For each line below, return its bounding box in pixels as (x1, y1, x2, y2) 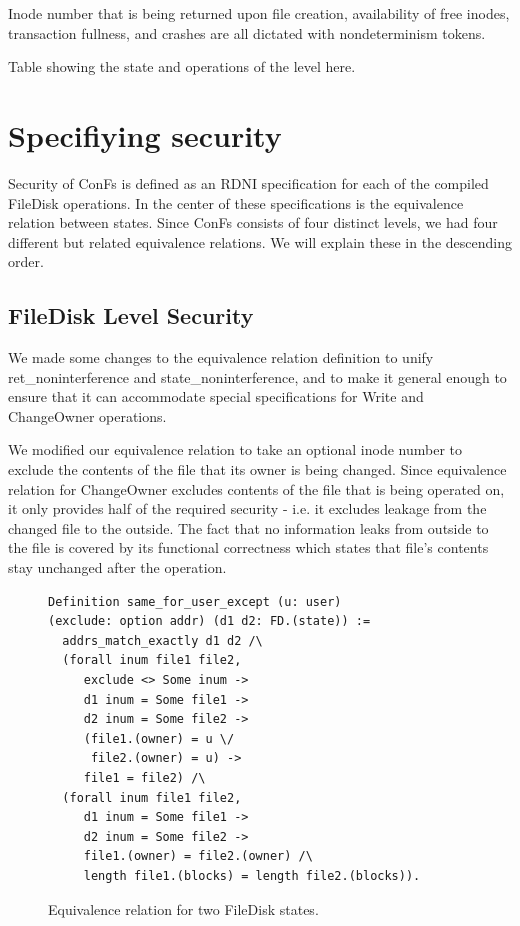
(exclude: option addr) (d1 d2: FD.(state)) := (48, 614, 371, 629)
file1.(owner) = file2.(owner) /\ (83, 849, 313, 864)
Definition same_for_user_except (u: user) (48, 594, 342, 609)
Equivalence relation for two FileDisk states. (48, 898, 319, 919)
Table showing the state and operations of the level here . (8, 56, 356, 77)
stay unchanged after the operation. (8, 557, 227, 578)
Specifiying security (8, 114, 282, 155)
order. (8, 251, 44, 272)
